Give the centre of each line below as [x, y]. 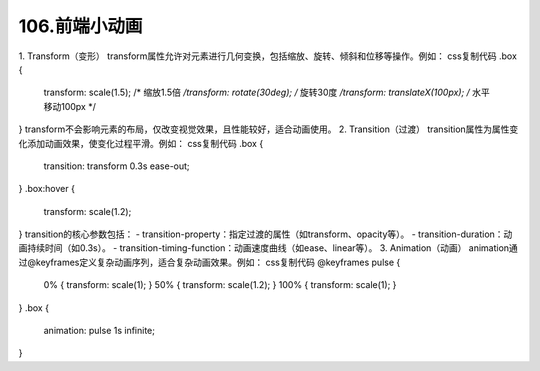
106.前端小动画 [80, 26]
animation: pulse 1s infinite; [99, 331]
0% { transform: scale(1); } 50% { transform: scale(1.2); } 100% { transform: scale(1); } [220, 285]
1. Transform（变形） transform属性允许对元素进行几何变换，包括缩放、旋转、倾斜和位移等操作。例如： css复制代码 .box [267, 56]
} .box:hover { [46, 189]
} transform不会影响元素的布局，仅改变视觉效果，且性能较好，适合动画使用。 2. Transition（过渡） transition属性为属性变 [268, 129]
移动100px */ [70, 106]
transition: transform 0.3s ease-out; [116, 166]
